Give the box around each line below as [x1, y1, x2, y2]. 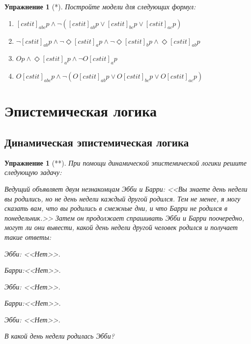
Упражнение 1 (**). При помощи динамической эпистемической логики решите [4, 157, 247, 168]
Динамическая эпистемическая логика [4, 134, 189, 149]
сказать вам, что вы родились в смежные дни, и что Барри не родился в [4, 203, 227, 213]
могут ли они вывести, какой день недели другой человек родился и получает [4, 222, 238, 232]
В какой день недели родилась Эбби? [4, 331, 114, 341]
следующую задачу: [4, 167, 62, 177]
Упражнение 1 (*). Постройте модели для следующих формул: [4, 1, 196, 11]
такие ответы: [4, 231, 52, 242]
